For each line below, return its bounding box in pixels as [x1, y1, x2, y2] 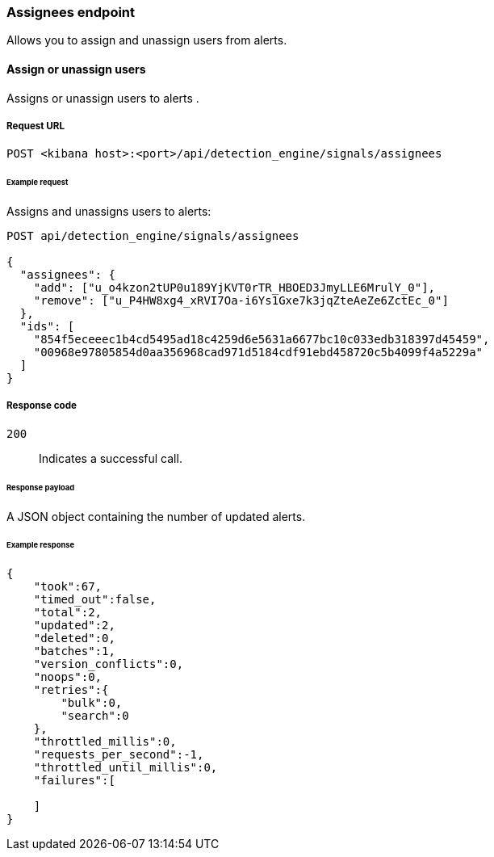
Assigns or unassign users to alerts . [6, 90, 199, 105]
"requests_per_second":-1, [33, 748, 204, 762]
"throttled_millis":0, [33, 735, 177, 749]
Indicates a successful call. [39, 451, 182, 465]
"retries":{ [33, 683, 109, 697]
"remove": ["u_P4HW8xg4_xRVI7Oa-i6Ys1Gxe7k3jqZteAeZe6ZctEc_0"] [33, 294, 449, 308]
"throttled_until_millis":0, [33, 761, 218, 775]
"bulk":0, [61, 696, 123, 710]
